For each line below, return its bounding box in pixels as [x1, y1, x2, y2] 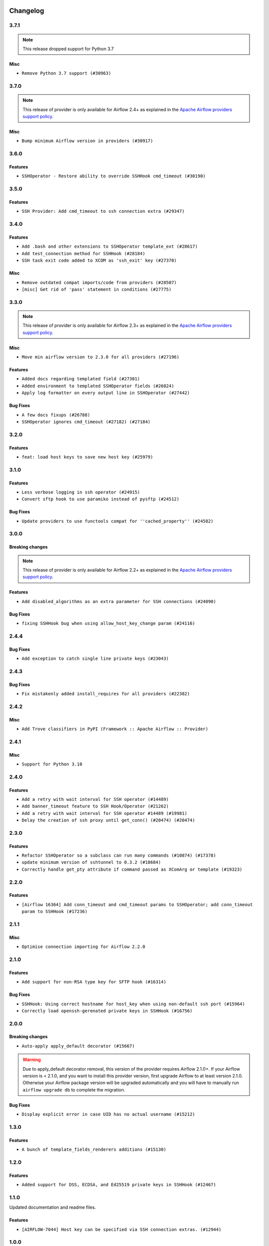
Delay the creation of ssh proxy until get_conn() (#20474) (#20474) [21, 817, 195, 823]
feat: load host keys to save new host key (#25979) [21, 454, 153, 460]
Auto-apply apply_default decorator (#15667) [21, 1043, 135, 1049]
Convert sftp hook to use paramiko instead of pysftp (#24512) [21, 496, 179, 502]
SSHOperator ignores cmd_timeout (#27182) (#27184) [21, 419, 151, 425]
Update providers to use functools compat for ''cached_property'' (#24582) [21, 518, 214, 524]
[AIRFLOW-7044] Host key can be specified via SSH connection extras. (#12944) [21, 1227, 222, 1232]
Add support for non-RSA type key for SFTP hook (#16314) [21, 979, 166, 985]
